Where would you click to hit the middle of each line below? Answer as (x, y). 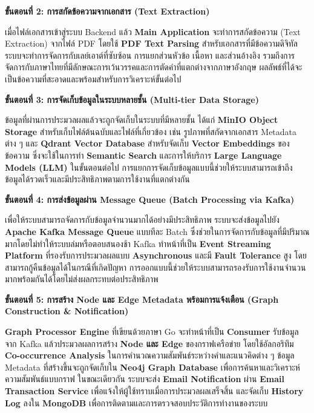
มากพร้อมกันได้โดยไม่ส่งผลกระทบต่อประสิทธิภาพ (82, 279)
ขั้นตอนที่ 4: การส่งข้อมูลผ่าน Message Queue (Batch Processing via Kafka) (150, 199)
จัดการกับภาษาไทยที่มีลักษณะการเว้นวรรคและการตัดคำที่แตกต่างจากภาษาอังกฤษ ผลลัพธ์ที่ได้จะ (154, 67)
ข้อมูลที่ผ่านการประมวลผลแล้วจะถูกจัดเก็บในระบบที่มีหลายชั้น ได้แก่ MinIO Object (142, 120)
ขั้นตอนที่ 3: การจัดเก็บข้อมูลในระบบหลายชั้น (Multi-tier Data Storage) (132, 99)
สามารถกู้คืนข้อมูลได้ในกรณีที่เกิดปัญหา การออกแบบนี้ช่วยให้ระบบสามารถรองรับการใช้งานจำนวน (155, 267)
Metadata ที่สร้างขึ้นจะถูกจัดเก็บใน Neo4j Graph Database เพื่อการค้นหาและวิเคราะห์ (152, 367)
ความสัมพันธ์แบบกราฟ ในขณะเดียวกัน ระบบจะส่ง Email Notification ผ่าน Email (145, 379)
